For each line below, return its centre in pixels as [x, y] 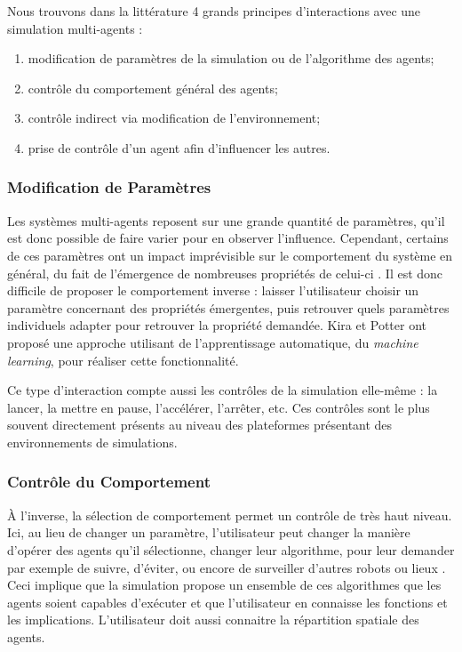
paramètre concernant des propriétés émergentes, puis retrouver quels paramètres [228, 307]
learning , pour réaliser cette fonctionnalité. [123, 360]
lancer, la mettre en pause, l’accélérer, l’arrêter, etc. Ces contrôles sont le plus [219, 407]
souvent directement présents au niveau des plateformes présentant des [200, 425]
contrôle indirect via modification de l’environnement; [174, 118]
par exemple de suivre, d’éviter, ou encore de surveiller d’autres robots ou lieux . [227, 567]
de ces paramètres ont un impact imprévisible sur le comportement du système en [230, 255]
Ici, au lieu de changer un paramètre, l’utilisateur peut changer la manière [209, 532]
